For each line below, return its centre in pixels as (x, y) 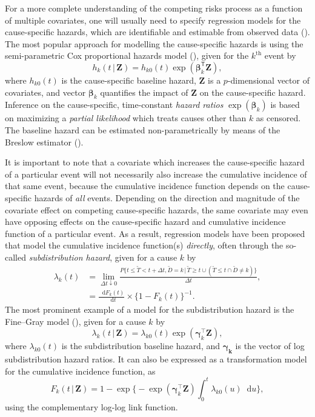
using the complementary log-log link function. (91, 406)
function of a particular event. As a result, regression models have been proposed (155, 233)
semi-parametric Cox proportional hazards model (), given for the (127, 55)
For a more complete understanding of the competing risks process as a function (154, 8)
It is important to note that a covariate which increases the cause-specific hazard (155, 162)
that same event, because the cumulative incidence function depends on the (145, 186)
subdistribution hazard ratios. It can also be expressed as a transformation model (156, 359)
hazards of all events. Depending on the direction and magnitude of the (167, 197)
